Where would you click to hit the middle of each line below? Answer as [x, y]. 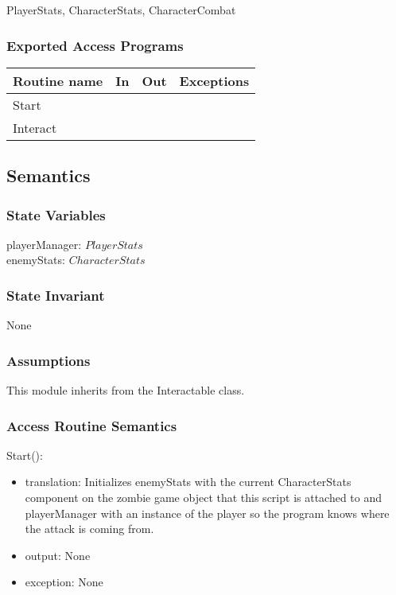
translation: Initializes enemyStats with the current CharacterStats [188, 482]
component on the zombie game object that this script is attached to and [204, 498]
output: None [58, 555]
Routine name [58, 80]
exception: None [64, 582]
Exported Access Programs [95, 45]
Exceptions [214, 80]
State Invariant [56, 295]
